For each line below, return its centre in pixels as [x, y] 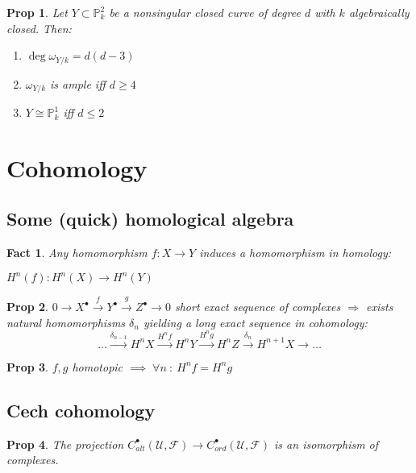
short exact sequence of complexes [258, 307]
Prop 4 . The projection [65, 444]
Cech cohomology [81, 410]
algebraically [379, 12]
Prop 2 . [27, 307]
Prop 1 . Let [37, 12]
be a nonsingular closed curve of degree [205, 12]
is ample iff [78, 83]
